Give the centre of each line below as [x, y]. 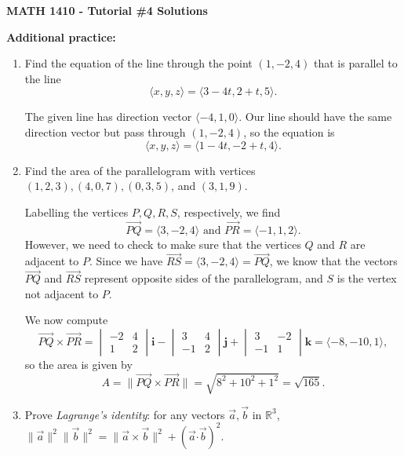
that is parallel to [355, 63]
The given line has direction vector [108, 117]
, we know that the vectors [333, 261]
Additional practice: [61, 36]
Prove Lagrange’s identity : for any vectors [125, 414]
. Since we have [126, 261]
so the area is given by [78, 364]
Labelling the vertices [76, 212]
